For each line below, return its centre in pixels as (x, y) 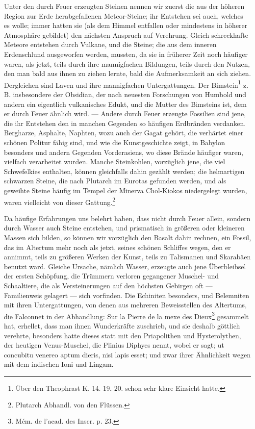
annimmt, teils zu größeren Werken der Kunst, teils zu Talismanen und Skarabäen (127, 257)
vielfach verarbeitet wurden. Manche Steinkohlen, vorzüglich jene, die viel (115, 162)
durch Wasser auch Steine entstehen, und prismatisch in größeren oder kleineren (124, 228)
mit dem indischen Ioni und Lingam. (59, 364)
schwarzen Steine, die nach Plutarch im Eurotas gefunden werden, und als (115, 181)
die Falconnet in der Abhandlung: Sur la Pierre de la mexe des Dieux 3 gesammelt (127, 315)
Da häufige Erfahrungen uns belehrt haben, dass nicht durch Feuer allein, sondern (127, 218)
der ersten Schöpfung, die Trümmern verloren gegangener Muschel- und (111, 276)
